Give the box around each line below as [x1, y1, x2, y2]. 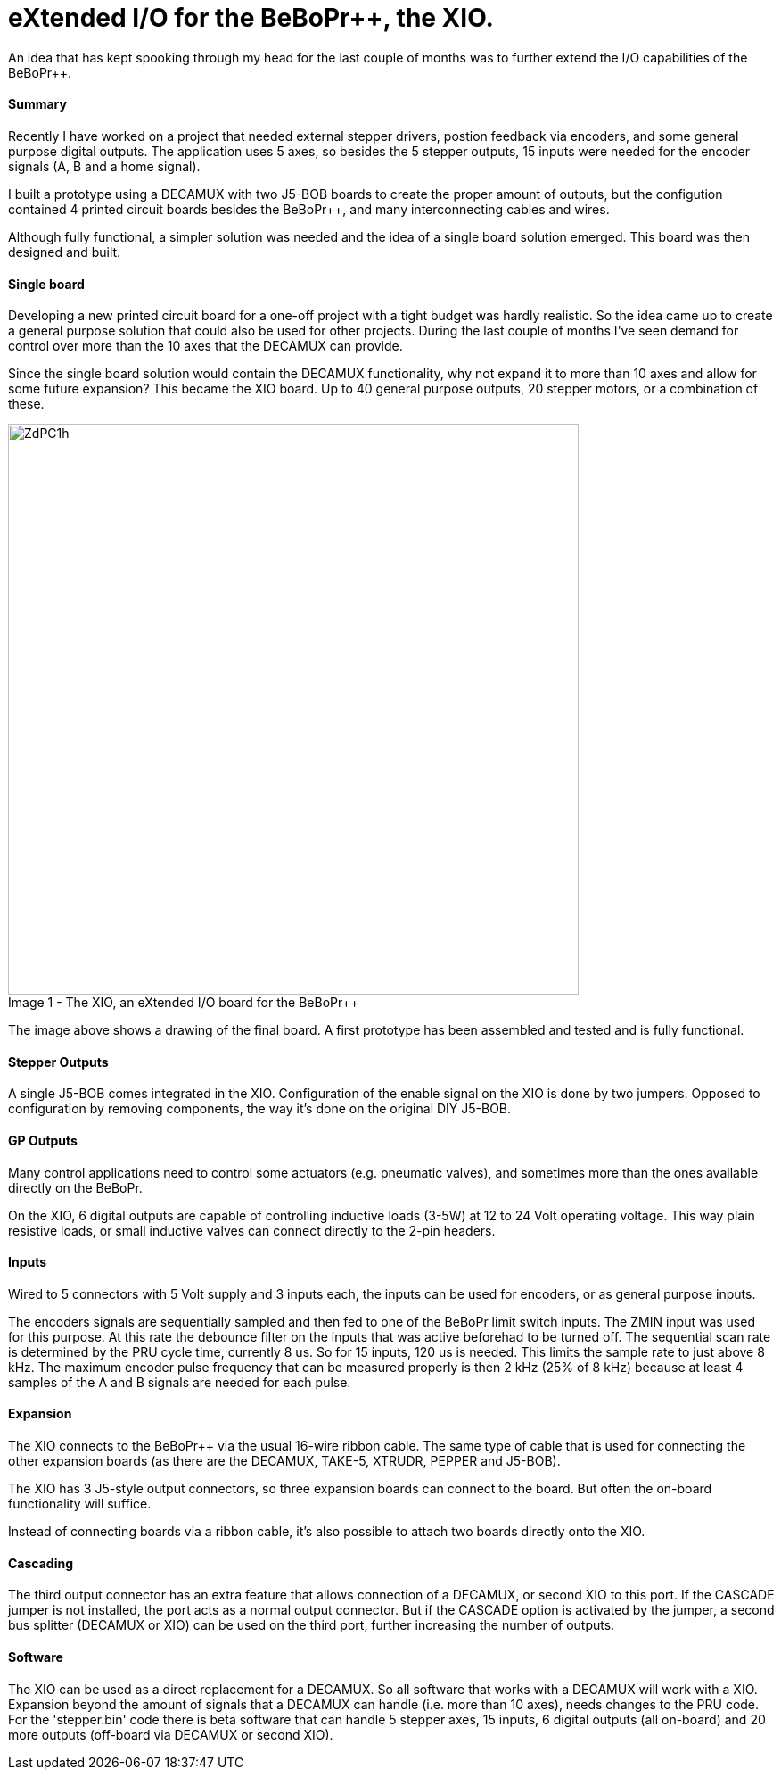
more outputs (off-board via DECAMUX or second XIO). [8, 1726, 333, 1742]
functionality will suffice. [8, 1496, 152, 1512]
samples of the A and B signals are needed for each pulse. [8, 1374, 351, 1390]
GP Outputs [8, 1133, 78, 1149]
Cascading [8, 1555, 74, 1571]
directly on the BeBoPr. [8, 1179, 143, 1195]
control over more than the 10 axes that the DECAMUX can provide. [8, 338, 403, 354]
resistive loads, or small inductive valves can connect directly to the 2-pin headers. [8, 1222, 496, 1238]
